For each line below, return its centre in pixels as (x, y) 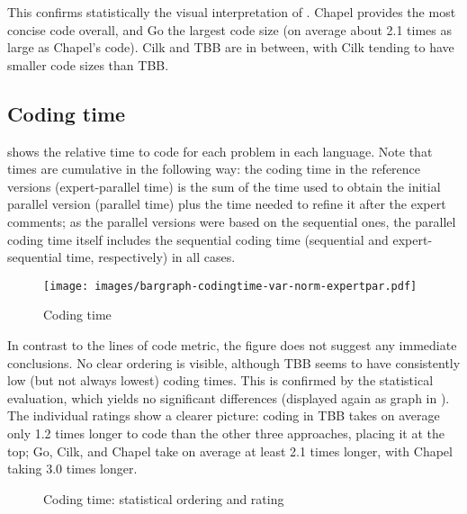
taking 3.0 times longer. (72, 469)
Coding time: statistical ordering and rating (164, 498)
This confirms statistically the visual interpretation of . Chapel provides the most (232, 12)
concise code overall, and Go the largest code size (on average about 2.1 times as (230, 29)
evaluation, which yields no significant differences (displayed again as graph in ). (229, 397)
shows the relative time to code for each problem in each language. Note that (220, 151)
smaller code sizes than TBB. (88, 64)
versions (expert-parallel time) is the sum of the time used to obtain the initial (224, 186)
